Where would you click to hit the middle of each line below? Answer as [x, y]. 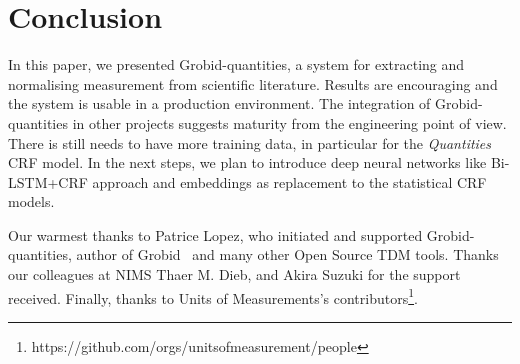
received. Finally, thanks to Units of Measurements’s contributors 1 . [213, 296]
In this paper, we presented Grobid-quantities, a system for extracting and [236, 64]
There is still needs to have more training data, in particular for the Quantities [250, 142]
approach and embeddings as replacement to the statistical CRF [289, 181]
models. [31, 201]
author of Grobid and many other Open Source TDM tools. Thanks [287, 254]
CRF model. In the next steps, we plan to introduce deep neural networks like [247, 162]
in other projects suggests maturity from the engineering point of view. [289, 122]
